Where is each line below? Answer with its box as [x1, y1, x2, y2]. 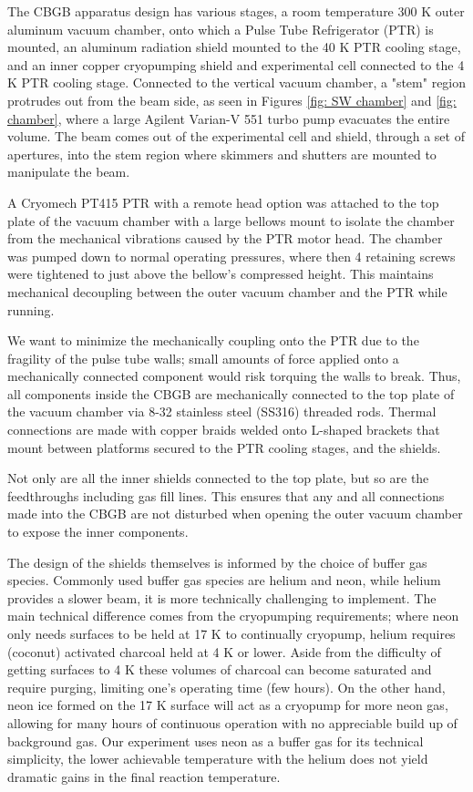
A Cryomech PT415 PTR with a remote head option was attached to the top [7, 192, 439, 211]
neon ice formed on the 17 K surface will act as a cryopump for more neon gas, [7, 695, 448, 715]
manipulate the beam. [7, 162, 130, 181]
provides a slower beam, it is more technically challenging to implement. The [7, 588, 437, 607]
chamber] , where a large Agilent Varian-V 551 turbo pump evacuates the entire [7, 108, 450, 128]
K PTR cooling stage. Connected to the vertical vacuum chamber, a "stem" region [7, 73, 467, 92]
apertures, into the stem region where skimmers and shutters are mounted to [7, 144, 437, 163]
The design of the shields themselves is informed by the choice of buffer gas [7, 552, 427, 571]
